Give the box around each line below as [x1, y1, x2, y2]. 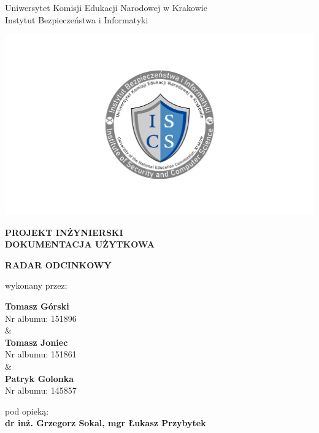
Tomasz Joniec [5, 335, 68, 348]
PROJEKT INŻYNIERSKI [5, 225, 123, 238]
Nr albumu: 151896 [5, 311, 77, 324]
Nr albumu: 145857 [5, 384, 77, 397]
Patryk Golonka [5, 372, 74, 384]
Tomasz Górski [5, 299, 69, 312]
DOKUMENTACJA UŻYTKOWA [5, 238, 155, 251]
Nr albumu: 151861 [5, 348, 77, 361]
